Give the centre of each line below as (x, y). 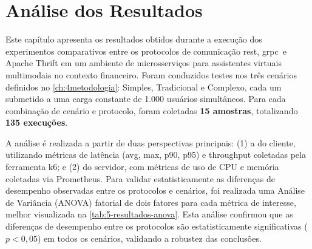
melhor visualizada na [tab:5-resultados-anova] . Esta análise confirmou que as (149, 214)
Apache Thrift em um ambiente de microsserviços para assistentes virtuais (144, 63)
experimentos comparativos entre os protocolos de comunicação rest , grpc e (146, 51)
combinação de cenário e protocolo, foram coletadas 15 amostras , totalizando (152, 110)
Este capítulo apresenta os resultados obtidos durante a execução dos (134, 39)
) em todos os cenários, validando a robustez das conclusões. (149, 238)
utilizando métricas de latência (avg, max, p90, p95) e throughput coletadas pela (156, 155)
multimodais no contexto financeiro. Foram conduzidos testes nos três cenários (151, 74)
